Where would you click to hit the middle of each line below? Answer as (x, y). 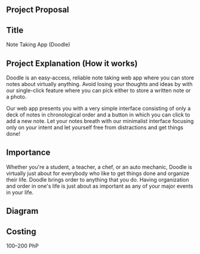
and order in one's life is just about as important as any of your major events (100, 186)
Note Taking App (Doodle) (38, 45)
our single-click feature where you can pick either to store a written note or (99, 91)
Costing (21, 232)
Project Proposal (38, 10)
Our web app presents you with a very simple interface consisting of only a (99, 108)
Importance (28, 153)
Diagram (22, 211)
